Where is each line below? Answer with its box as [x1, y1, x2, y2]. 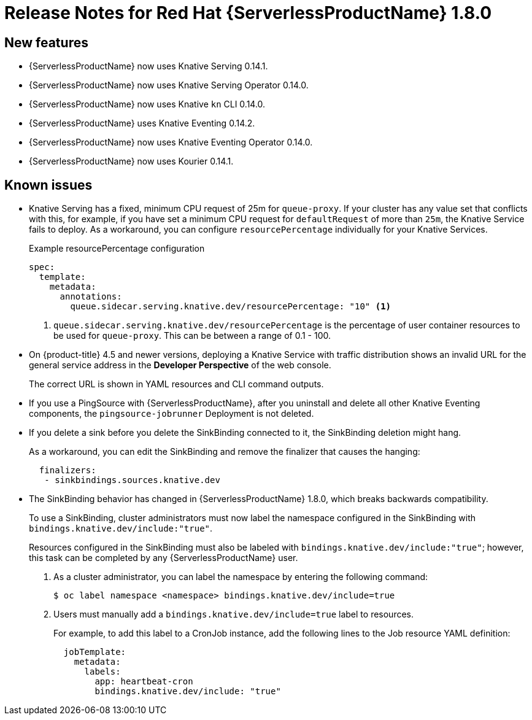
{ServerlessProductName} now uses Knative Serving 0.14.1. [29, 61, 268, 72]
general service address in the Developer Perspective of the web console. [29, 360, 331, 371]
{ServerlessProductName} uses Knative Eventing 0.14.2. [29, 118, 255, 129]
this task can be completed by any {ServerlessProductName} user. [29, 552, 298, 563]
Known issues [4, 177, 93, 193]
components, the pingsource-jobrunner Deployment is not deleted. [29, 408, 314, 419]
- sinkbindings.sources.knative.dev [44, 475, 220, 486]
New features [4, 34, 88, 50]
